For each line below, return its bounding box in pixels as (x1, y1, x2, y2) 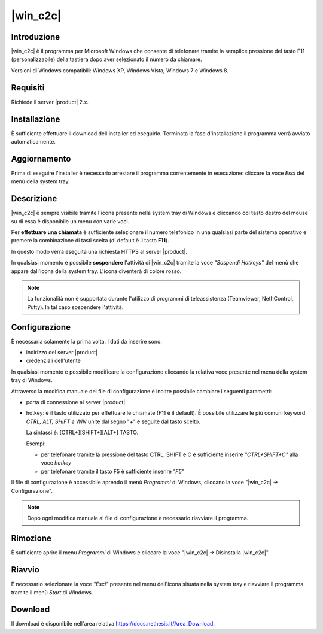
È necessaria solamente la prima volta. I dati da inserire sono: (11, 338, 163, 345)
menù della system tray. (11, 178, 70, 185)
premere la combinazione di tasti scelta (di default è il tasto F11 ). (11, 237, 170, 244)
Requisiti (11, 83, 45, 93)
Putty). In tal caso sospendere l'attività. (27, 303, 124, 311)
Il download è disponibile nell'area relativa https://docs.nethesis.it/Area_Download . (11, 620, 215, 627)
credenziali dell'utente (26, 357, 81, 365)
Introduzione (11, 32, 60, 42)
